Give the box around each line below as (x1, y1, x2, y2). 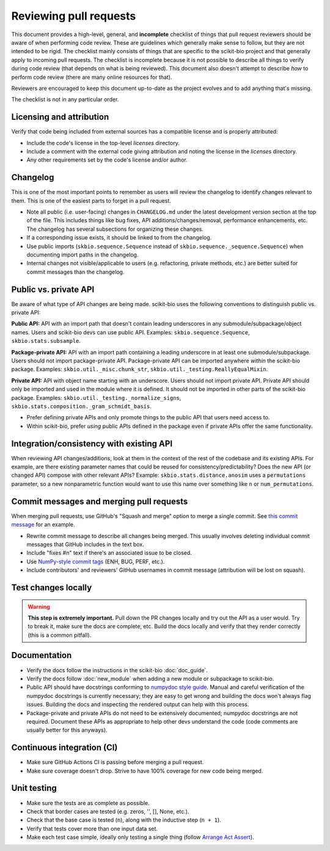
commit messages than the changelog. (26, 268, 125, 276)
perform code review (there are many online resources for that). (11, 73, 172, 81)
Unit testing (11, 783, 57, 793)
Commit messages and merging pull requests (11, 496, 188, 506)
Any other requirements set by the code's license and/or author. (26, 156, 188, 163)
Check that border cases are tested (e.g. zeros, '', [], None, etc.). (26, 808, 189, 815)
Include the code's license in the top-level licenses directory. (26, 139, 180, 146)
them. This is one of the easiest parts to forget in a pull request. (11, 197, 171, 204)
